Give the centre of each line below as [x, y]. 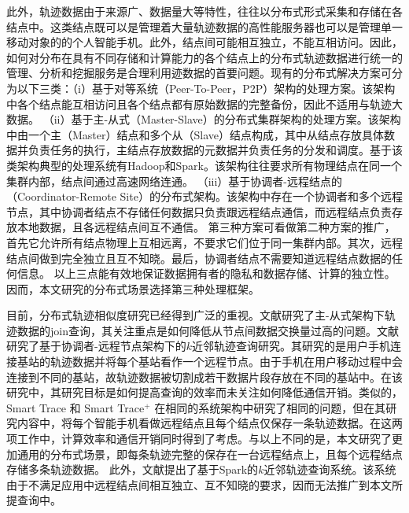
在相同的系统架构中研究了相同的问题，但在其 [270, 407]
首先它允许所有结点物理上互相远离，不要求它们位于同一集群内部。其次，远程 [204, 242]
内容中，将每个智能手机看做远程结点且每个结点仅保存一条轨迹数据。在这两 [210, 423]
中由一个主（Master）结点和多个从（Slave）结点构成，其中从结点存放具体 [195, 134]
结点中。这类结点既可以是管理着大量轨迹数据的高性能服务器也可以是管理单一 [204, 26]
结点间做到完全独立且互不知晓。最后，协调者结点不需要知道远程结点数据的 [199, 258]
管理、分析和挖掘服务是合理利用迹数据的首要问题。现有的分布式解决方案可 [199, 73]
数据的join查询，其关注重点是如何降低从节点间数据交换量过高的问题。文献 [208, 330]
